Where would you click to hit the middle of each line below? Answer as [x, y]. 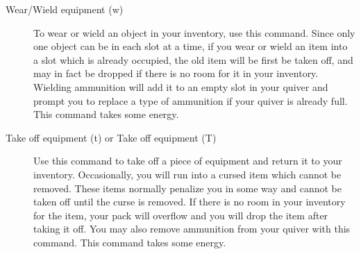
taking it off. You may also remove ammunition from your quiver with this [192, 229]
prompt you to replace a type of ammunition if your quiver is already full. [191, 100]
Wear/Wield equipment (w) [65, 9]
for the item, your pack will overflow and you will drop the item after [181, 215]
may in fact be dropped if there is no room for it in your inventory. [176, 73]
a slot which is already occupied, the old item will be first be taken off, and [193, 59]
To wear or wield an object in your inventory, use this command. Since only [194, 32]
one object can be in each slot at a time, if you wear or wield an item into [191, 46]
